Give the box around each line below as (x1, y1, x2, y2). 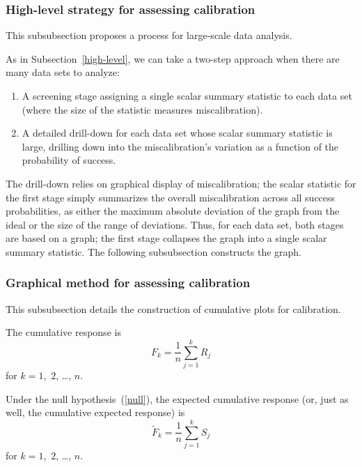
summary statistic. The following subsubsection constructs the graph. (6, 244, 302, 259)
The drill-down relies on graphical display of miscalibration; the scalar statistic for (6, 176, 356, 190)
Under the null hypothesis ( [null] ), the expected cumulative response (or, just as (6, 391, 349, 406)
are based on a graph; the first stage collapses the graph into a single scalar (6, 231, 327, 245)
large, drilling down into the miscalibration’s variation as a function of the (22, 139, 339, 153)
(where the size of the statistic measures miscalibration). (22, 102, 263, 116)
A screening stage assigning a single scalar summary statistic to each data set (22, 89, 352, 102)
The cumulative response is (6, 325, 121, 339)
